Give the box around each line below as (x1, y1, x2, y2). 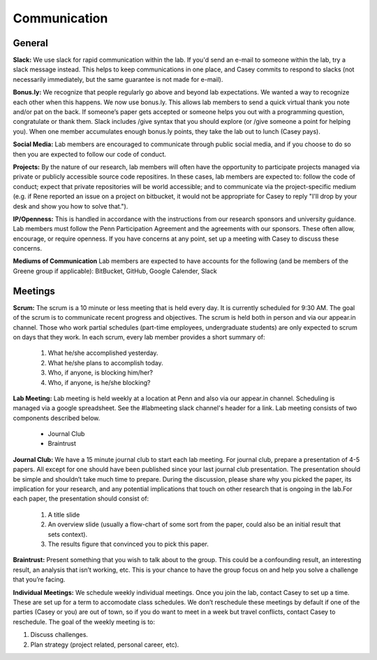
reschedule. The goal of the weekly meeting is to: (13, 617, 156, 626)
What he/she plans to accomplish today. (47, 358, 163, 367)
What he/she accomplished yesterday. (47, 349, 158, 357)
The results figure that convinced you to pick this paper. (47, 540, 209, 548)
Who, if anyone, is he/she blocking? (47, 378, 151, 386)
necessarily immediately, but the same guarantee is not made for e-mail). (13, 75, 223, 83)
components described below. (13, 414, 101, 422)
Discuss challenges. (30, 631, 89, 639)
